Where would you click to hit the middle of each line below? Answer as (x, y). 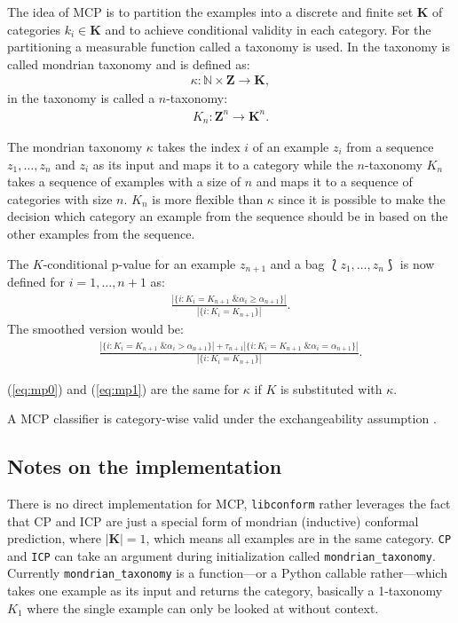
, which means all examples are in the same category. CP (299, 538)
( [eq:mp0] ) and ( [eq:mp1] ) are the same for (123, 388)
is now (417, 263)
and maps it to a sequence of (334, 181)
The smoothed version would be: (95, 329)
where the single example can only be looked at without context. (203, 607)
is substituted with (331, 388)
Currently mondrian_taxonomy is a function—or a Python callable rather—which (227, 573)
